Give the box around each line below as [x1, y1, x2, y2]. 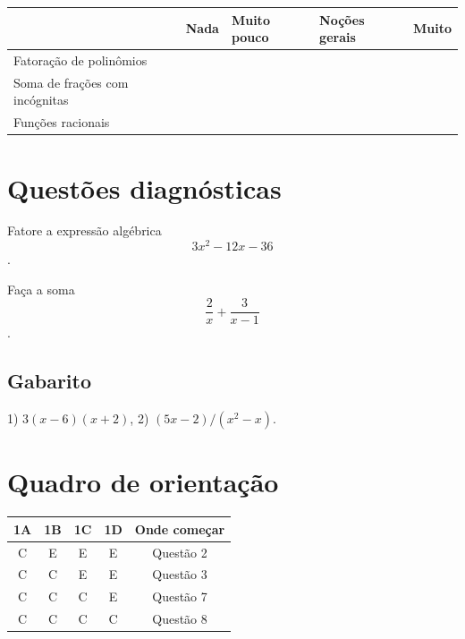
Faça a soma [7, 279, 75, 298]
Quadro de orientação [7, 464, 279, 500]
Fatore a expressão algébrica [7, 221, 162, 240]
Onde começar [134, 519, 225, 538]
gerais [319, 28, 356, 47]
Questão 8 [152, 609, 207, 628]
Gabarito [7, 367, 91, 395]
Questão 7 [152, 587, 207, 606]
